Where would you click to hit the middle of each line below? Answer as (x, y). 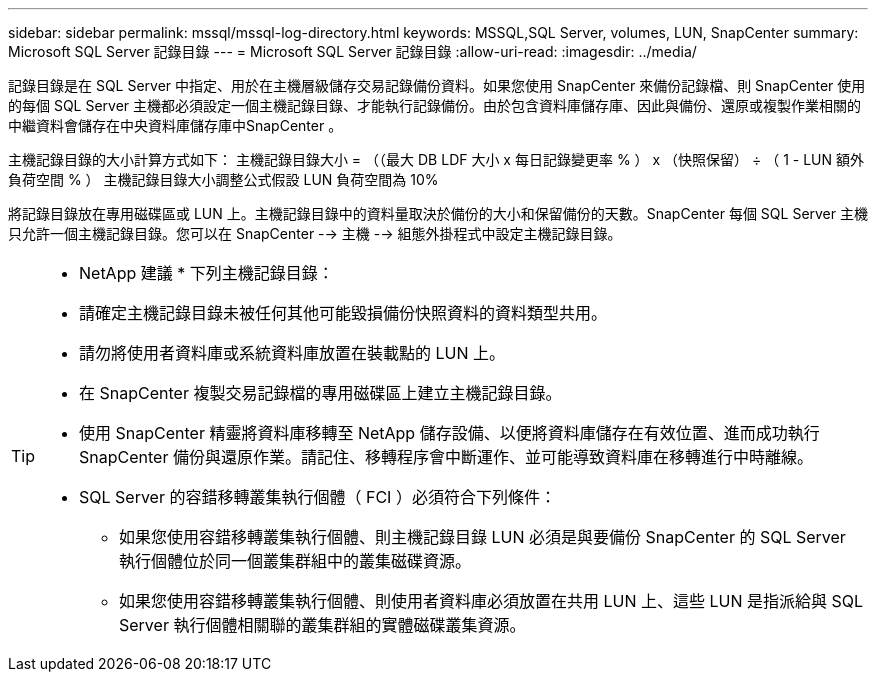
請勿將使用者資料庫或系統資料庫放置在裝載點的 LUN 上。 (292, 353)
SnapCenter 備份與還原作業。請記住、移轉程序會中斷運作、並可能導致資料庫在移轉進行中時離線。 (446, 457)
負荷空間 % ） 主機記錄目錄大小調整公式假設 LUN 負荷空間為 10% (223, 179)
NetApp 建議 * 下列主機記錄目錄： (206, 273)
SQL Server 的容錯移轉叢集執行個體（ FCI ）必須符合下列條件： (317, 497)
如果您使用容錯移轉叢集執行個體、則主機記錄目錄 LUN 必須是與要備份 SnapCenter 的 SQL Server (482, 537)
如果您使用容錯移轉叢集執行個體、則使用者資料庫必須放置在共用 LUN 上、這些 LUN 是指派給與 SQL (491, 601)
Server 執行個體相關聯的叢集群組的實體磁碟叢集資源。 (322, 625)
